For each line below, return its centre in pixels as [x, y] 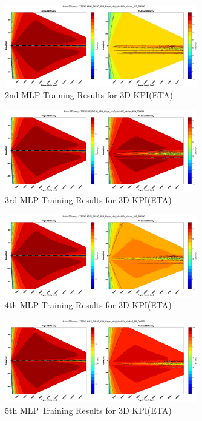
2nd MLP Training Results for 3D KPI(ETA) [89, 95]
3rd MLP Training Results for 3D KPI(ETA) [88, 200]
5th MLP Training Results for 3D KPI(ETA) [88, 410]
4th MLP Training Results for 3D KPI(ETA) [88, 305]
